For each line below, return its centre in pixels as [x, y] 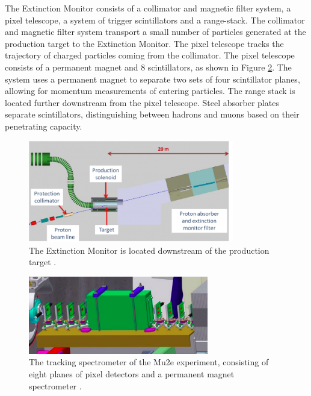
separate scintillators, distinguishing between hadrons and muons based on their [152, 114]
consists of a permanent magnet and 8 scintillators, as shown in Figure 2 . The [148, 67]
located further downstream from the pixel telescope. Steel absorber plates [142, 102]
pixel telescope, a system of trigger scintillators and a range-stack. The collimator [155, 20]
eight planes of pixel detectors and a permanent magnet [132, 374]
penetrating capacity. [44, 126]
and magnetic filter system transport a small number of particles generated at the [155, 32]
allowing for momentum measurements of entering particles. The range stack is [150, 91]
